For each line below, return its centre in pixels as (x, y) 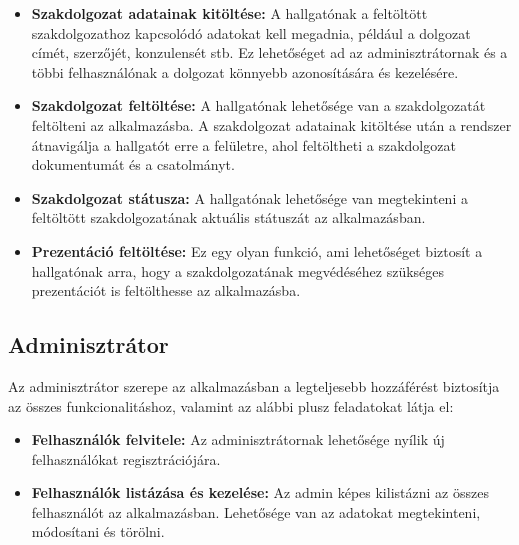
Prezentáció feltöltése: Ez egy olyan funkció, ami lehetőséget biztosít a (257, 250)
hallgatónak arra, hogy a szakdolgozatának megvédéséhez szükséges (238, 270)
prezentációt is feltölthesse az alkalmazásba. (166, 290)
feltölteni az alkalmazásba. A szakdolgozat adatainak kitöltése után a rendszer (271, 124)
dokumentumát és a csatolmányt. (133, 164)
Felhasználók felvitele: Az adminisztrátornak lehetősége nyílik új (238, 439)
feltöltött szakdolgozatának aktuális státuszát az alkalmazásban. (228, 217)
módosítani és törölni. (98, 531)
